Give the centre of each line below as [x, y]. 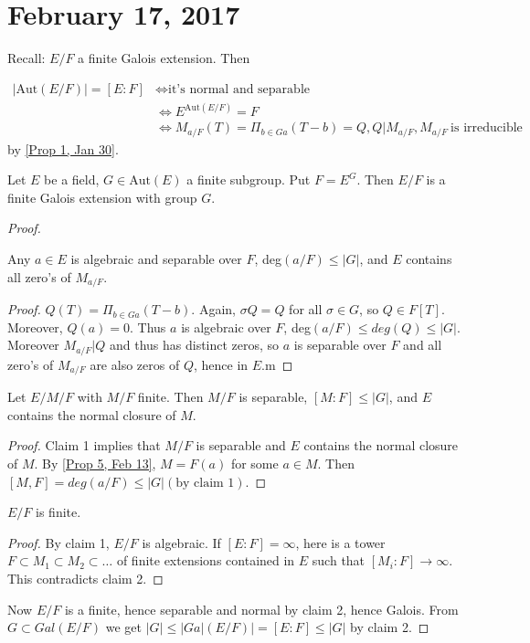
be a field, [72, 179]
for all [306, 309]
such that [339, 560]
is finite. [58, 512]
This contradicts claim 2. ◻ [85, 578]
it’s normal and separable [239, 89]
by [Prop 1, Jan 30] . [63, 148]
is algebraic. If [181, 542]
